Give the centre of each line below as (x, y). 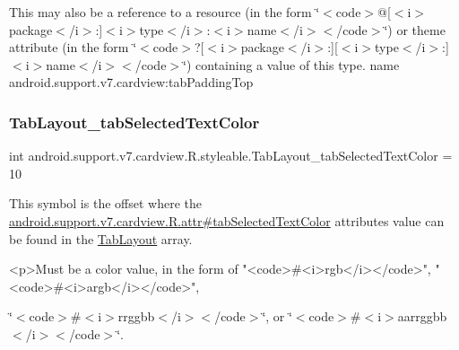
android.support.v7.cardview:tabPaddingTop (131, 82)
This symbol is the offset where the (105, 203)
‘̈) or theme (415, 29)
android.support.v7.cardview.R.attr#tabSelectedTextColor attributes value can (227, 220)
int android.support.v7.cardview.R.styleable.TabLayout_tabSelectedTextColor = (231, 156)
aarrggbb (422, 316)
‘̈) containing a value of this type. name (291, 64)
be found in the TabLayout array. (101, 238)
